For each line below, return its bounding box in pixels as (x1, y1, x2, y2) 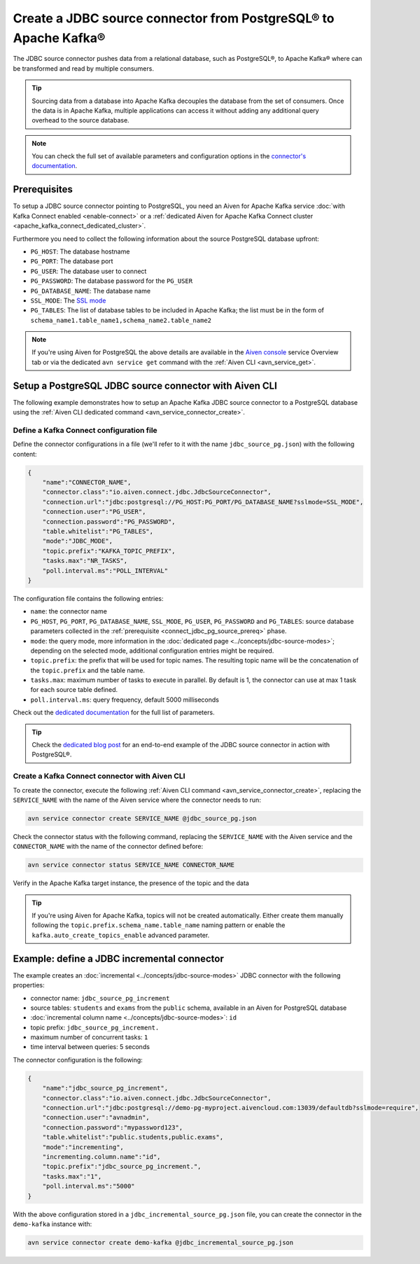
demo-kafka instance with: (13, 1219, 92, 1228)
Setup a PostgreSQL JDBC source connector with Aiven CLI (13, 380, 278, 391)
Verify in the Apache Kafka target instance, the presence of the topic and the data (13, 879, 250, 887)
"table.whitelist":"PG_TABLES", (42, 527, 154, 535)
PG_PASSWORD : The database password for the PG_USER (30, 277, 192, 285)
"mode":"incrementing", (42, 1143, 124, 1151)
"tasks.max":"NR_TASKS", (42, 557, 128, 565)
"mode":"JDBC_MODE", (42, 537, 113, 546)
